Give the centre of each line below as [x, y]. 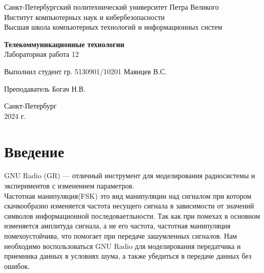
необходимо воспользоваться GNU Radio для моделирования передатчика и [123, 246]
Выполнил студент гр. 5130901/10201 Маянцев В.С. [86, 71]
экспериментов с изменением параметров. [69, 186]
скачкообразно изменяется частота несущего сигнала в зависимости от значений [129, 206]
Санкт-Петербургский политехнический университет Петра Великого [111, 7]
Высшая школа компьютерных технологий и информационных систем [113, 27]
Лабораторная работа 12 [42, 54]
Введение [34, 151]
